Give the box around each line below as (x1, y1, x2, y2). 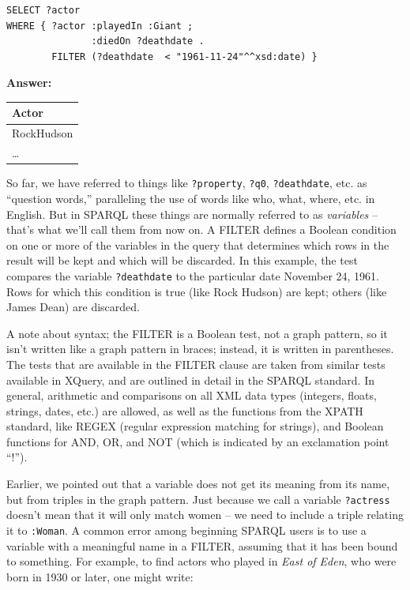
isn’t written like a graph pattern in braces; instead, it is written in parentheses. (6, 340, 394, 357)
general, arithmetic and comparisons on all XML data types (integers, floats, (6, 387, 377, 404)
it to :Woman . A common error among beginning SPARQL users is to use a (6, 521, 367, 538)
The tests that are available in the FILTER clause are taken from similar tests (6, 355, 386, 372)
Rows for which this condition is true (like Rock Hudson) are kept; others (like (6, 283, 387, 299)
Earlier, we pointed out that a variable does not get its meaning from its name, (6, 475, 390, 492)
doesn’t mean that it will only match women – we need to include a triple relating (6, 506, 404, 523)
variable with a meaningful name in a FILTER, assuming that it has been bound (6, 537, 398, 554)
